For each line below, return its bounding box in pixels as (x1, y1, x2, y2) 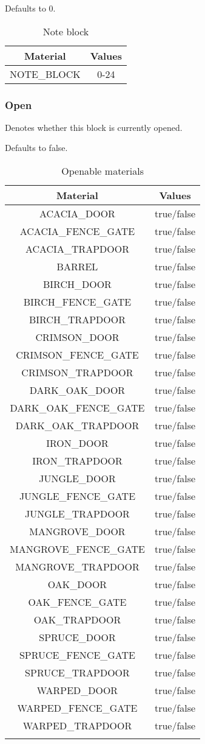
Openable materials (61, 164, 144, 178)
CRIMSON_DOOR (35, 330, 119, 344)
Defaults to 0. (5, 2, 56, 14)
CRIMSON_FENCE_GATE (16, 348, 139, 362)
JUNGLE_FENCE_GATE (19, 489, 136, 503)
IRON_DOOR (46, 436, 109, 450)
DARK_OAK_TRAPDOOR (15, 418, 139, 432)
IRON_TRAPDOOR (32, 454, 123, 468)
